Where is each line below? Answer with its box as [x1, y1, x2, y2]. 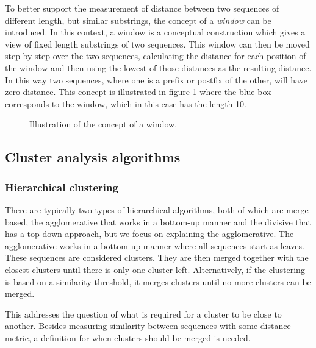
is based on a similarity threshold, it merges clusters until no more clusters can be [5, 275, 311, 288]
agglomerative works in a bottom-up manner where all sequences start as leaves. [5, 239, 304, 252]
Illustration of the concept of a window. [29, 118, 178, 130]
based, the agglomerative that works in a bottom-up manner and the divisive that [5, 215, 312, 228]
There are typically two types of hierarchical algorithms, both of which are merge [5, 203, 309, 216]
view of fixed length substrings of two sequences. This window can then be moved [5, 37, 310, 50]
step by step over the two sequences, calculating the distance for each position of [5, 49, 306, 62]
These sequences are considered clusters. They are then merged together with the [5, 251, 309, 264]
